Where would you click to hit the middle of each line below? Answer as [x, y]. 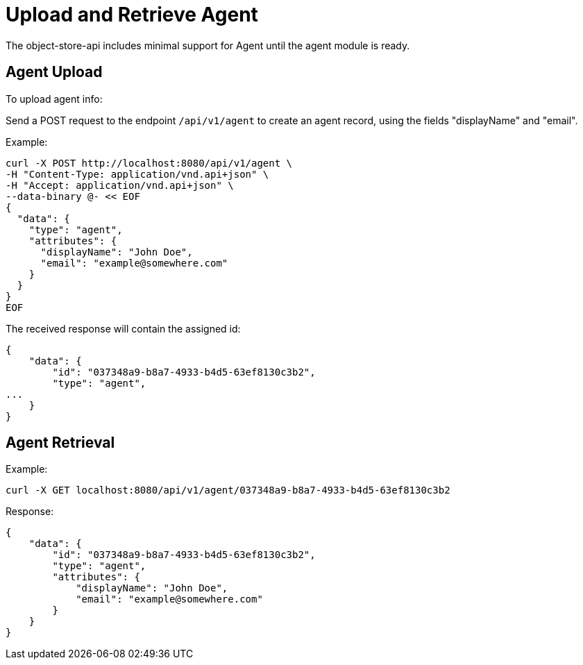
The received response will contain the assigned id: [123, 328]
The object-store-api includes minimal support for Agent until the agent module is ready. [208, 45]
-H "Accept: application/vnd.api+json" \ [120, 185]
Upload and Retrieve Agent [132, 15]
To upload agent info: [54, 99]
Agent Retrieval [60, 443]
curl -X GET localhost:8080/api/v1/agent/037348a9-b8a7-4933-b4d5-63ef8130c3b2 [228, 490]
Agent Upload [54, 72]
